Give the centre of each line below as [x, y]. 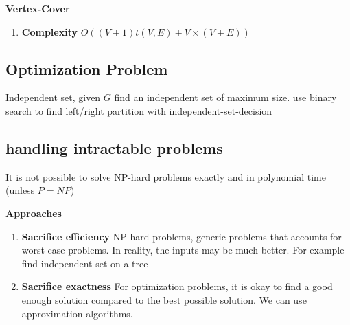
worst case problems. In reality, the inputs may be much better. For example [183, 250]
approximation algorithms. [77, 313]
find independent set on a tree [85, 263]
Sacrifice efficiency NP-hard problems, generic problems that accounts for [182, 236]
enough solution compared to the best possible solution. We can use [164, 299]
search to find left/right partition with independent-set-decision [139, 110]
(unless [20, 190]
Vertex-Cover [38, 8]
